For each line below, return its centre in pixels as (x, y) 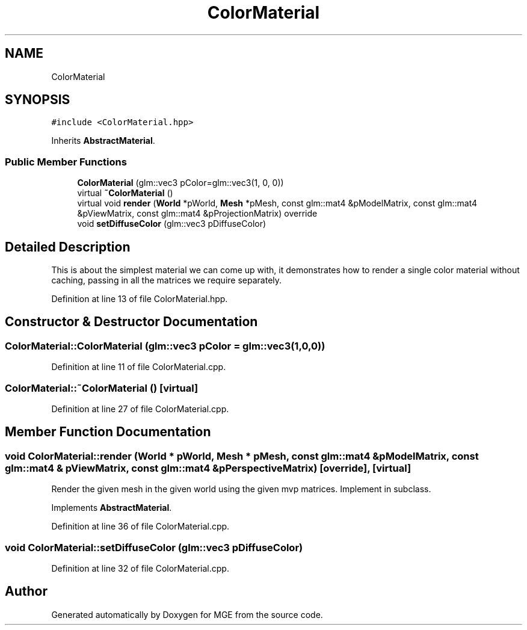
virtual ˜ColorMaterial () (125, 193)
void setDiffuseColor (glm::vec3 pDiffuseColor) (172, 224)
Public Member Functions (66, 162)
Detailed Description (68, 247)
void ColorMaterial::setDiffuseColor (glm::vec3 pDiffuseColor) (154, 547)
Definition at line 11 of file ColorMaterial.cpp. (139, 367)
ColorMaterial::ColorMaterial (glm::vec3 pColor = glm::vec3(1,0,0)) (165, 346)
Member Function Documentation (108, 432)
